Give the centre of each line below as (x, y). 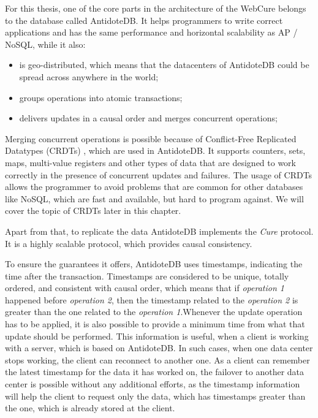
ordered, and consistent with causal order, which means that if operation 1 (145, 288)
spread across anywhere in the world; (89, 76)
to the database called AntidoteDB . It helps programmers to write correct (144, 20)
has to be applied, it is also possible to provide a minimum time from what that (155, 324)
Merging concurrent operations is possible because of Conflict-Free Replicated (151, 138)
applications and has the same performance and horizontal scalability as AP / (151, 32)
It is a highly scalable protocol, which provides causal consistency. (129, 243)
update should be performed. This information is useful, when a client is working (157, 336)
